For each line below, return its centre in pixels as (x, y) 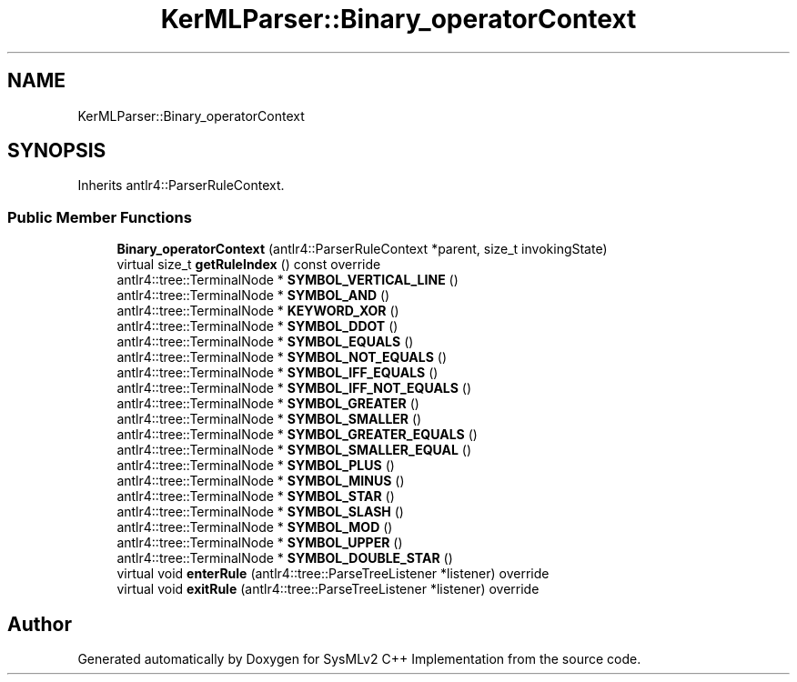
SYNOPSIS (57, 151)
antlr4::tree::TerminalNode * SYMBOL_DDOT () (257, 326)
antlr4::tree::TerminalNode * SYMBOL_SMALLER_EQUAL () (294, 450)
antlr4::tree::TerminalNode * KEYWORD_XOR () (258, 311)
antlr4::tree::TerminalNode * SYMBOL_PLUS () (256, 466)
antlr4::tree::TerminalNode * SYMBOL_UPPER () (260, 543)
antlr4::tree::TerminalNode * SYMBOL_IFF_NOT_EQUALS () (294, 388)
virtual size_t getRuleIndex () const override (249, 265)
